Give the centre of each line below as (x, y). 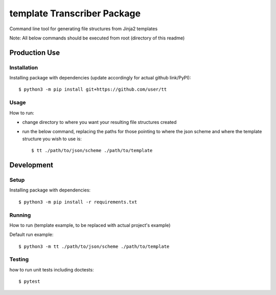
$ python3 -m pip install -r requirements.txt (78, 202)
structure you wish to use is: (52, 139)
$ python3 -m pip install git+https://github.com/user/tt (93, 89)
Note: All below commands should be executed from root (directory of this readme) (97, 38)
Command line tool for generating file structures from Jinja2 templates (84, 29)
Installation (24, 68)
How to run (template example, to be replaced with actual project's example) (90, 225)
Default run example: (31, 235)
